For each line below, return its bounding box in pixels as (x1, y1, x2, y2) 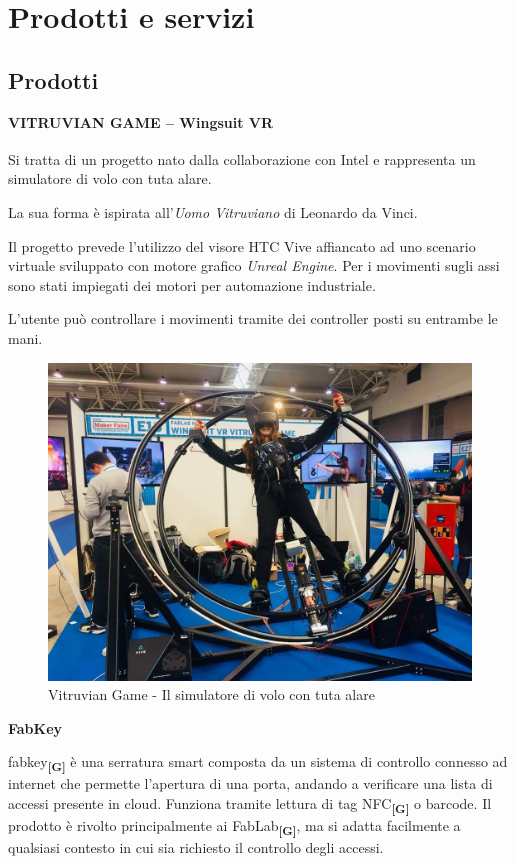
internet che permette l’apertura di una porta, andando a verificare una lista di (8, 773, 493, 794)
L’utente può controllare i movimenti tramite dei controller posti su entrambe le (8, 308, 498, 329)
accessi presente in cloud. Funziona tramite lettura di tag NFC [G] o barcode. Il (8, 793, 492, 816)
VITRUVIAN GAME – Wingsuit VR (8, 111, 274, 132)
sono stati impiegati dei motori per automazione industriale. (8, 274, 376, 295)
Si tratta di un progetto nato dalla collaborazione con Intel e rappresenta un (8, 148, 476, 169)
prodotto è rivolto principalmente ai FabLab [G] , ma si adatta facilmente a (8, 815, 461, 838)
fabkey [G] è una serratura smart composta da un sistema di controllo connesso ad (8, 751, 508, 775)
